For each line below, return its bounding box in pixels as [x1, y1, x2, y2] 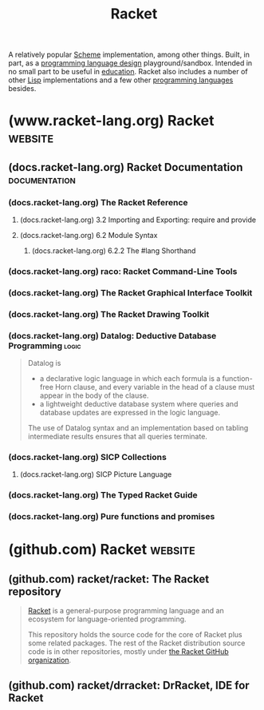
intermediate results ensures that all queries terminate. [27, 432, 207, 442]
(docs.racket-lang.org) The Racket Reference [8, 196, 189, 208]
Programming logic [8, 340, 81, 351]
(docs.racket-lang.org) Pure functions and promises [8, 511, 215, 522]
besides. [8, 84, 37, 93]
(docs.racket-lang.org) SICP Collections [8, 452, 167, 463]
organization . [27, 656, 72, 665]
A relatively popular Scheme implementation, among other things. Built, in [8, 50, 250, 60]
